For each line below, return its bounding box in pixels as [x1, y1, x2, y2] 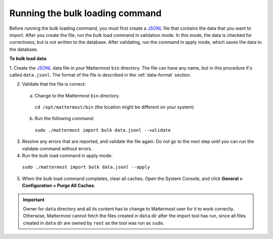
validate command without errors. [22, 145, 93, 151]
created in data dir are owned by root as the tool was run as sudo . [23, 220, 164, 226]
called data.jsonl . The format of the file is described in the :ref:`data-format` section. [9, 72, 192, 78]
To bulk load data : [9, 55, 48, 62]
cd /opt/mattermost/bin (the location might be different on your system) [34, 104, 194, 110]
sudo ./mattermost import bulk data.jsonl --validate [34, 127, 171, 133]
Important [23, 197, 45, 203]
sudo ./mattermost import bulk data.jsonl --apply [22, 164, 150, 170]
